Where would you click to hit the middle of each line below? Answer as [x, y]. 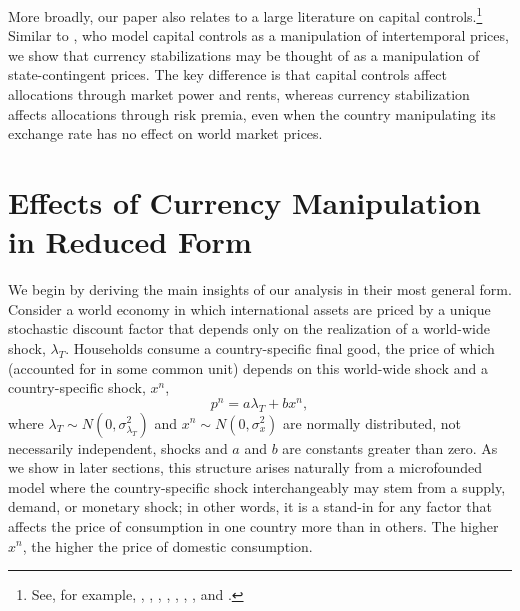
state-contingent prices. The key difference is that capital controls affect [228, 74]
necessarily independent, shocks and [118, 447]
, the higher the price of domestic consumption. [167, 545]
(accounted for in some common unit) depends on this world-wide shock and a [248, 367]
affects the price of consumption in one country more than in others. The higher [253, 525]
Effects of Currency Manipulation [244, 202]
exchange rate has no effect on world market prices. [165, 133]
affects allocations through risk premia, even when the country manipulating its [252, 113]
